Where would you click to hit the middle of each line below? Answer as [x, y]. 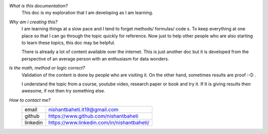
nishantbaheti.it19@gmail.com [83, 110]
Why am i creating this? [33, 22]
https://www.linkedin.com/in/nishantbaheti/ [99, 123]
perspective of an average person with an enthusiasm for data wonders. [95, 59]
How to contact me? [30, 100]
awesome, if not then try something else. [63, 91]
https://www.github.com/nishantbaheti [93, 116]
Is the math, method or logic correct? [47, 68]
